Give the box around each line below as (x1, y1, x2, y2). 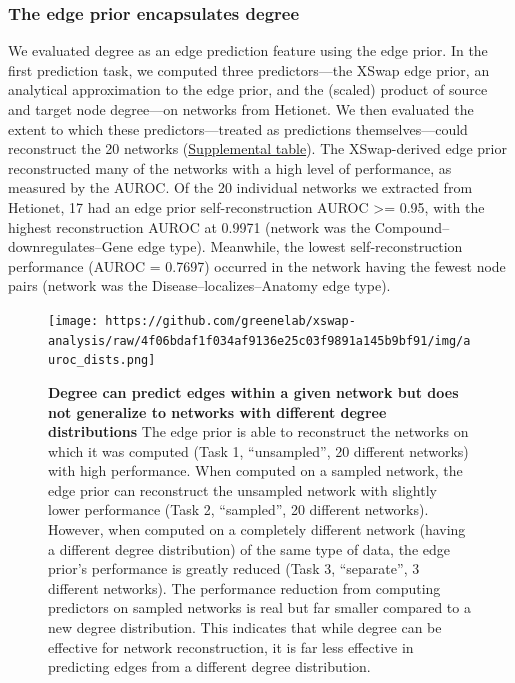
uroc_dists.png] (48, 353, 156, 368)
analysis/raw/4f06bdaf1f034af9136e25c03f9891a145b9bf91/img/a (48, 333, 471, 348)
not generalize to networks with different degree (48, 401, 387, 422)
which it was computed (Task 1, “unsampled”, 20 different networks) (48, 440, 469, 461)
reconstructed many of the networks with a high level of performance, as (8, 157, 452, 178)
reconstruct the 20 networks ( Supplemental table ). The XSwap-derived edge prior (8, 138, 507, 159)
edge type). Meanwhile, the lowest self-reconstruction (137, 236, 463, 257)
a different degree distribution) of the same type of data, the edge (48, 538, 450, 559)
